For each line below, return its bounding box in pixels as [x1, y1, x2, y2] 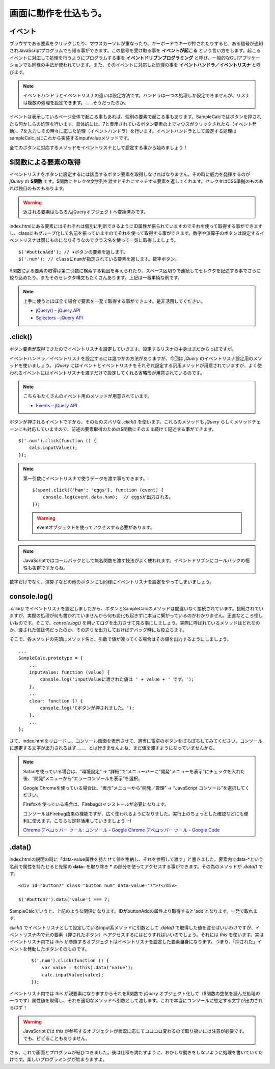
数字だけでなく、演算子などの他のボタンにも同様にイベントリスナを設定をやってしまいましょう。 [9, 579, 214, 585]
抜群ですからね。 [32, 565, 68, 571]
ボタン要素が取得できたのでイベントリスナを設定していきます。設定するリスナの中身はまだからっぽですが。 [9, 346, 236, 352]
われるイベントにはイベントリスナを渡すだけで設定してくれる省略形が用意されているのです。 [9, 370, 205, 376]
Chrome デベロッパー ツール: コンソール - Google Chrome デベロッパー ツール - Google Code [23, 827, 220, 833]
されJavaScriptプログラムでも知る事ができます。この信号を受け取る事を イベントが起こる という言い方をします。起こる [9, 47, 261, 53]
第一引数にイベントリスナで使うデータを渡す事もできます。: [23, 475, 149, 481]
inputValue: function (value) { [29, 669, 110, 676]
